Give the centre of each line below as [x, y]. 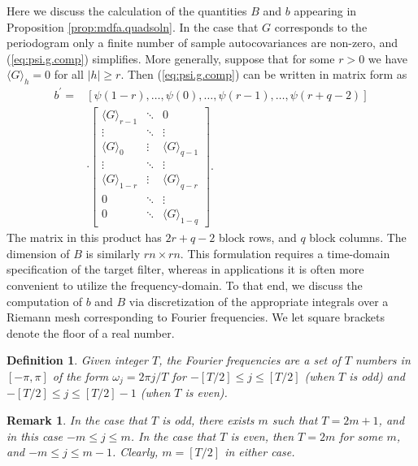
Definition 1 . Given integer [78, 360]
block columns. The [358, 237]
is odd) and [377, 375]
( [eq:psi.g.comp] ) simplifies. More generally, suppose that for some [171, 58]
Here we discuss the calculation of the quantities [127, 11]
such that [295, 419]
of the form [81, 375]
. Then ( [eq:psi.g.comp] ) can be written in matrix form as [264, 74]
